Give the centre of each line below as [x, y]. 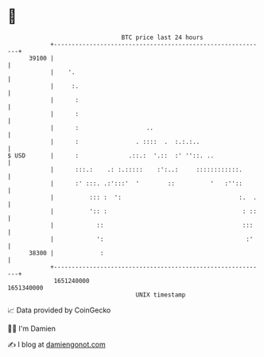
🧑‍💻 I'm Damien [32, 328]
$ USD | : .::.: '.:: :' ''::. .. [111, 155]
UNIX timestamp [161, 295]
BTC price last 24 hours [162, 37]
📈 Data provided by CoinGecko [59, 310]
